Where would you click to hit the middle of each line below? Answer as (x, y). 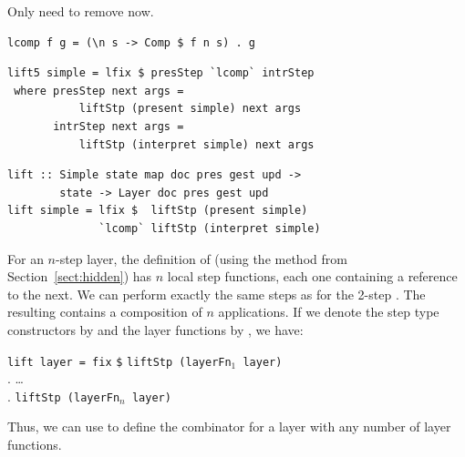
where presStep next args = (99, 91)
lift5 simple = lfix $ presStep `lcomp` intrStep (161, 73)
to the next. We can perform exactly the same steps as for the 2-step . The (217, 294)
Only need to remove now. (81, 11)
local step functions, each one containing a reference (312, 276)
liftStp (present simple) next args (190, 109)
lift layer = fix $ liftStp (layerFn (119, 362)
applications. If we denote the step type (329, 312)
